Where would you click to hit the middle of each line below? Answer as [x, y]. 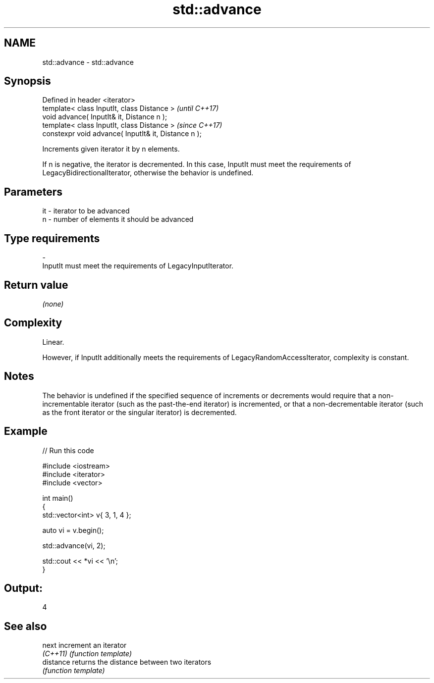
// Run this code [68, 450]
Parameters [33, 192]
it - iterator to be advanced [86, 211]
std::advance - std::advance [88, 62]
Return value [36, 285]
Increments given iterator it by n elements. [111, 149]
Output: [23, 588]
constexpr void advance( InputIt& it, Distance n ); [122, 134]
